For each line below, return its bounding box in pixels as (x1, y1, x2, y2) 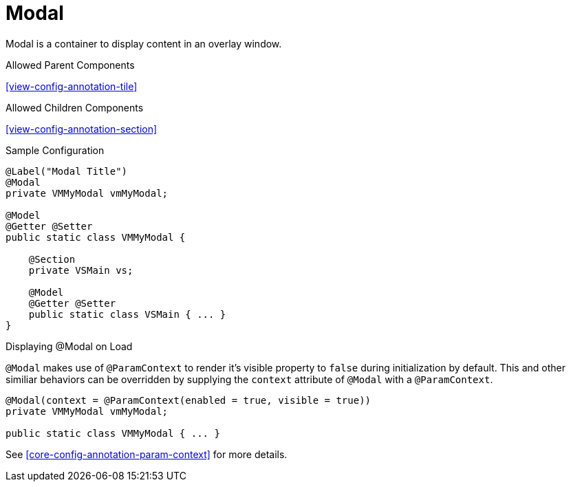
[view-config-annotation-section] (6, 122, 158, 135)
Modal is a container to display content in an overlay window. (6, 37, 282, 50)
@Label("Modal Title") (6, 165, 128, 177)
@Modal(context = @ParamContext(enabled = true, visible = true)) (6, 394, 371, 406)
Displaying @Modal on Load (6, 340, 133, 352)
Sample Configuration (6, 144, 105, 156)
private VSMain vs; (28, 264, 133, 276)
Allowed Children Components (6, 101, 144, 113)
